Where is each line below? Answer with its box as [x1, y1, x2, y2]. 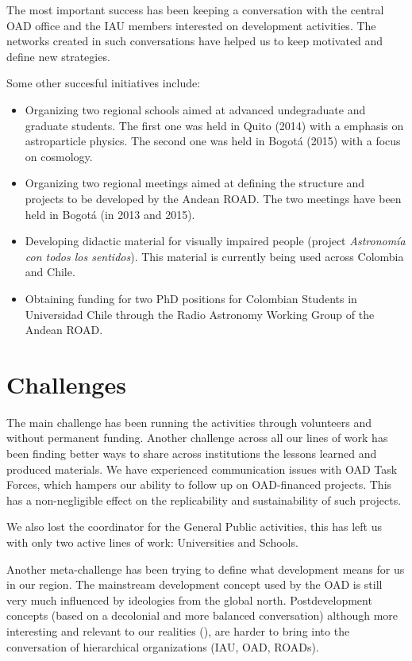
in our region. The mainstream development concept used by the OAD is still [6, 576, 383, 593]
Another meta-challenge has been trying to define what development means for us [6, 560, 405, 577]
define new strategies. [6, 48, 110, 64]
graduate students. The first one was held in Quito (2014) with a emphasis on [25, 117, 404, 133]
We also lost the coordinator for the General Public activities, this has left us [6, 518, 383, 535]
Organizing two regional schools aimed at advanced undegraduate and [25, 101, 366, 117]
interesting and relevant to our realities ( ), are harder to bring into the [6, 622, 350, 639]
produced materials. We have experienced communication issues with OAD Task [6, 460, 398, 477]
